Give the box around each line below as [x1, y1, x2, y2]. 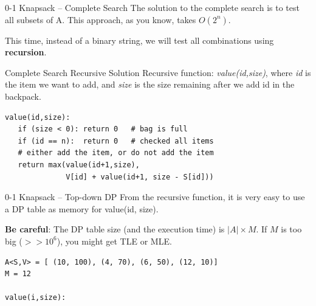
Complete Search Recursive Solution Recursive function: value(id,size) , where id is [5, 66, 311, 78]
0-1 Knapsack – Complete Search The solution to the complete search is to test [5, 1, 300, 13]
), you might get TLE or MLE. [57, 234, 172, 247]
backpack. [5, 89, 41, 102]
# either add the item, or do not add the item [18, 148, 214, 158]
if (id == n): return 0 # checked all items [18, 136, 214, 145]
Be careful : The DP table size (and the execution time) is [5, 223, 225, 235]
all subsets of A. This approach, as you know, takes [5, 13, 196, 26]
